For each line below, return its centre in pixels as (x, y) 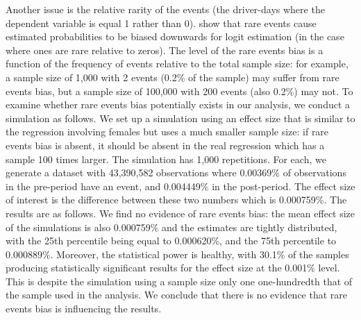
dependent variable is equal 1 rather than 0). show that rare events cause (161, 23)
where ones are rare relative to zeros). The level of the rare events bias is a (165, 50)
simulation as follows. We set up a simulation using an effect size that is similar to (180, 118)
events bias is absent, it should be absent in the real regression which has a (165, 145)
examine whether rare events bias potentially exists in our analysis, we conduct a (178, 104)
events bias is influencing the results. (84, 309)
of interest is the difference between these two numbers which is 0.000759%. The (176, 200)
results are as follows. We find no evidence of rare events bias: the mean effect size (180, 213)
